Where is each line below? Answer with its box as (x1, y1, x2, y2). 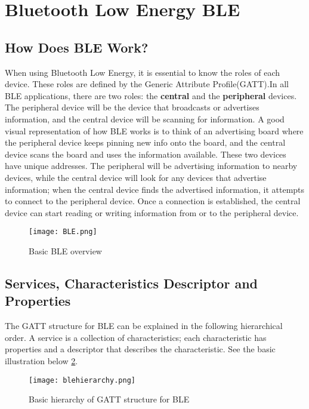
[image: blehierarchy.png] (29, 376, 135, 385)
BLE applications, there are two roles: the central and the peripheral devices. (5, 89, 297, 102)
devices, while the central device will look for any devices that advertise (5, 171, 267, 183)
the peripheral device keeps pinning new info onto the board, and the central (5, 136, 286, 149)
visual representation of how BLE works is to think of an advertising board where (5, 124, 304, 137)
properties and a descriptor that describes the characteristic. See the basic (5, 343, 276, 355)
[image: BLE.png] (29, 227, 97, 236)
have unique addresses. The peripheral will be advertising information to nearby (5, 159, 298, 172)
